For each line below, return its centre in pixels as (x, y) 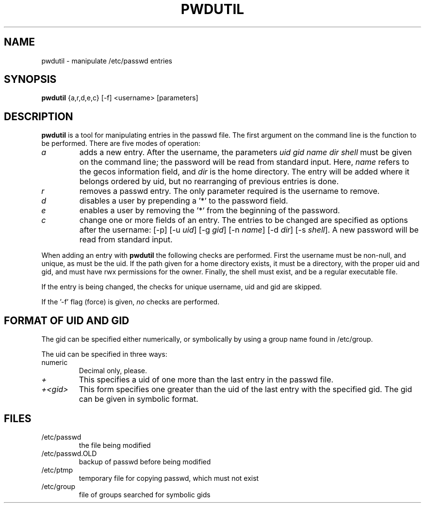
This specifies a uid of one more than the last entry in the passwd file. (206, 380)
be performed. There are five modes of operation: (121, 143)
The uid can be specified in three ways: (104, 354)
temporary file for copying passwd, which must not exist (169, 478)
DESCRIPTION (39, 116)
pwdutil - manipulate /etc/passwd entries (107, 61)
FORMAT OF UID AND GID (67, 320)
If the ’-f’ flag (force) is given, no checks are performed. (131, 302)
